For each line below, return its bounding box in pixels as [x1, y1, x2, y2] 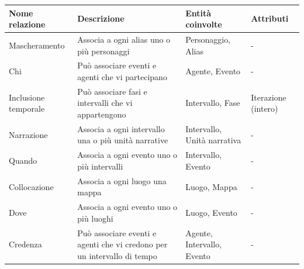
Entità [185, 6, 212, 19]
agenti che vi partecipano [77, 70, 167, 82]
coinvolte [185, 18, 222, 30]
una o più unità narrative [77, 134, 168, 146]
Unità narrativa [185, 134, 241, 146]
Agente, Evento [185, 65, 241, 77]
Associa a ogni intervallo [77, 122, 165, 134]
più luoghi [77, 212, 113, 224]
